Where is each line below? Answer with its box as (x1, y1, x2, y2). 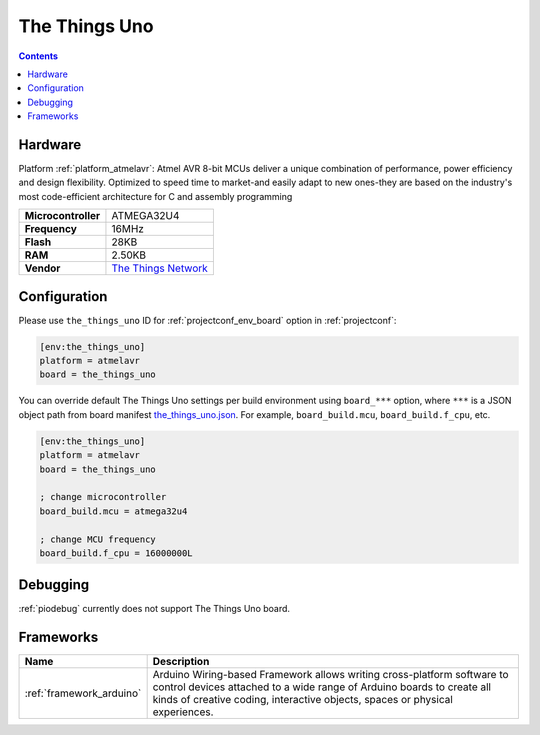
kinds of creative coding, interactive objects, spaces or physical (152, 693, 454, 707)
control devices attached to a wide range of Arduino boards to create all (152, 680, 492, 694)
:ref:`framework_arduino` (24, 686, 142, 700)
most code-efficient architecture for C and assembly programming (18, 190, 293, 202)
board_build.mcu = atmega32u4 (39, 505, 188, 517)
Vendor (24, 261, 61, 275)
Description (152, 655, 210, 669)
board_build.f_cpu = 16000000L (39, 547, 194, 559)
